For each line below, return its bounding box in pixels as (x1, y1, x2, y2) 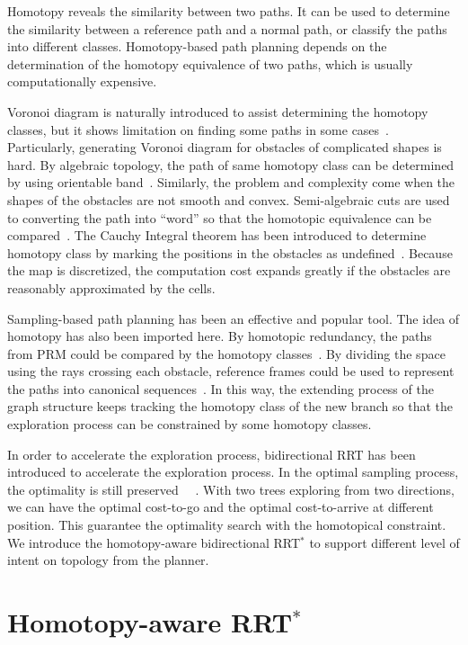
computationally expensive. (7, 72, 157, 91)
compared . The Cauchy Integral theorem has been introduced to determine (7, 226, 427, 245)
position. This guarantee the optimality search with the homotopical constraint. (7, 515, 446, 534)
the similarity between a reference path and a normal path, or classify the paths (7, 19, 447, 38)
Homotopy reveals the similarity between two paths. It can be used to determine (7, 2, 450, 20)
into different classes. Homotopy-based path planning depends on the (7, 37, 387, 56)
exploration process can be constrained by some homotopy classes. (7, 415, 372, 434)
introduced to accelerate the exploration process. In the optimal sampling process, (7, 462, 459, 481)
